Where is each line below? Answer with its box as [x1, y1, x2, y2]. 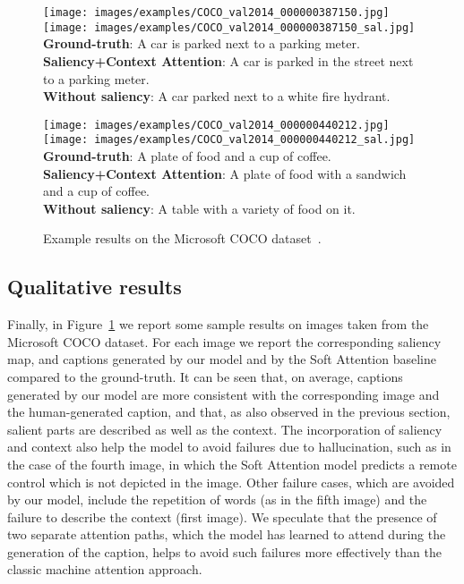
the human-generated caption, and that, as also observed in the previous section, [7, 402, 451, 421]
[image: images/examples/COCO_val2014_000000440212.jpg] [43, 118, 390, 131]
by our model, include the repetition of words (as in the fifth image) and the [7, 490, 427, 509]
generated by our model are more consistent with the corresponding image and [7, 385, 440, 403]
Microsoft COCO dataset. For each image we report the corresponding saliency [7, 332, 442, 351]
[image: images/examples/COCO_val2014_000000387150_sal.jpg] [43, 21, 416, 34]
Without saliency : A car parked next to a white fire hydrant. [43, 87, 391, 106]
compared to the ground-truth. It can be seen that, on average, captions [7, 367, 403, 385]
